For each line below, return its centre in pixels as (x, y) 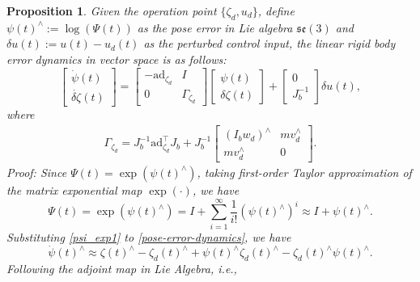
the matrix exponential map (74, 189)
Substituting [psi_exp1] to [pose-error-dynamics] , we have (149, 236)
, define (276, 11)
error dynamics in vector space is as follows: (117, 59)
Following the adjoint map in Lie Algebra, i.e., (122, 269)
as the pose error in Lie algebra (215, 27)
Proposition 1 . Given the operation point (112, 11)
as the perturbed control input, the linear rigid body (269, 43)
